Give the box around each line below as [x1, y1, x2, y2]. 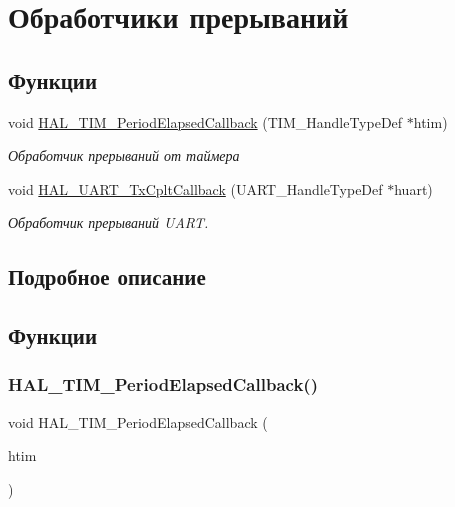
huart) [394, 178, 433, 199]
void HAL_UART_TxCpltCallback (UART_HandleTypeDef [8, 178, 383, 199]
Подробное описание [8, 261, 206, 292]
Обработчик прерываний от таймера [8, 145, 240, 166]
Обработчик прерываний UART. [8, 212, 209, 233]
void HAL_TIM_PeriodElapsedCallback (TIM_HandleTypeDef [8, 111, 403, 132]
